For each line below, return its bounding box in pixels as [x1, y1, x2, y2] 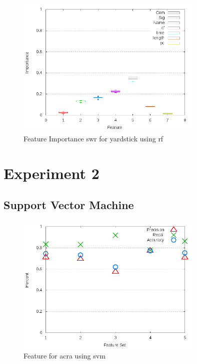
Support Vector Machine [3, 197, 134, 213]
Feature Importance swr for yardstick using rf [23, 133, 163, 143]
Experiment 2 [3, 162, 99, 183]
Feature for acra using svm [23, 350, 105, 361]
